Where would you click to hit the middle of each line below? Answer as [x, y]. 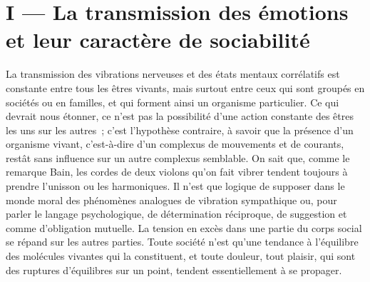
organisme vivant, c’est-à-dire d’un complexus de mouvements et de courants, [175, 144]
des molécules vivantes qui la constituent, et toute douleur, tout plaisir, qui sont [181, 256]
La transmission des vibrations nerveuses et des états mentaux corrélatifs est [173, 74]
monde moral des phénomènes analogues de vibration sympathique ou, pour [171, 200]
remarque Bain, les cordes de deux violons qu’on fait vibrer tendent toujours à [177, 172]
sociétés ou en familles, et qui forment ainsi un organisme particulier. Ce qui [173, 102]
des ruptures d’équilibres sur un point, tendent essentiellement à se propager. [174, 270]
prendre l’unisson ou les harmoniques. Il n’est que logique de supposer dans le [175, 186]
